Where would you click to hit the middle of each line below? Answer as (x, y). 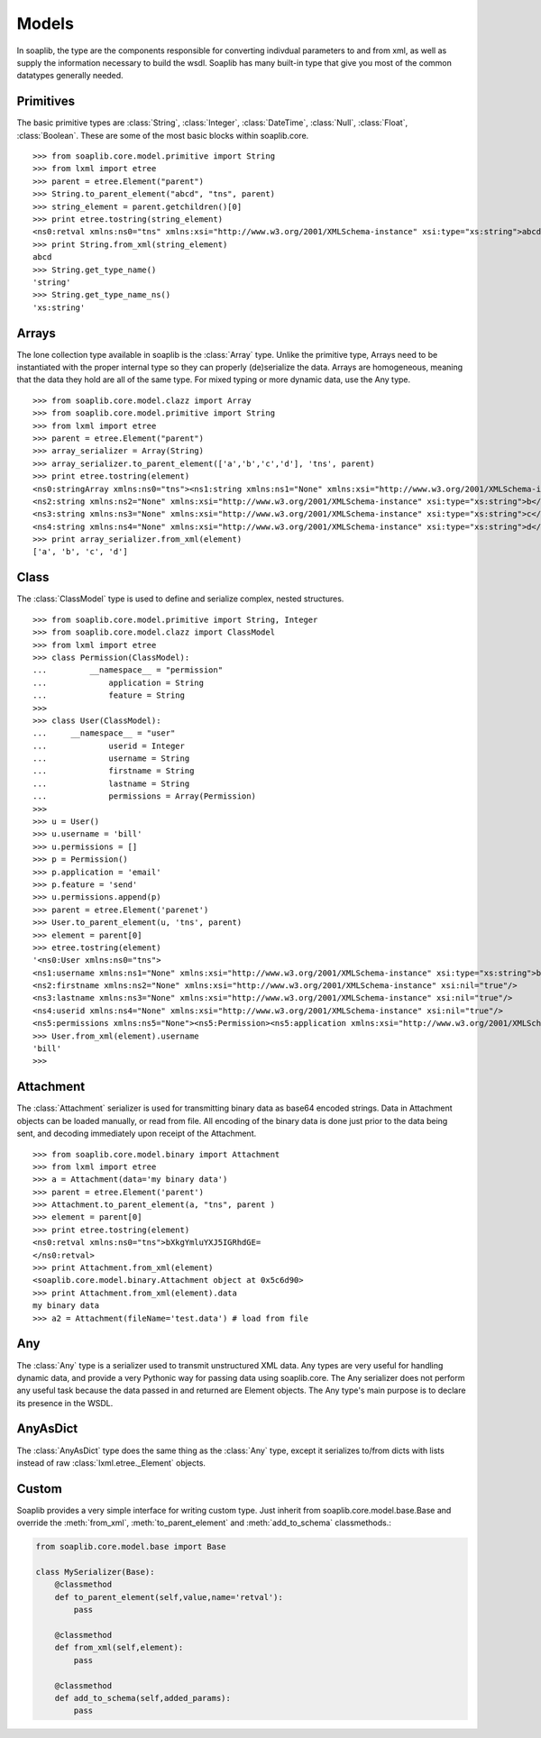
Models (45, 23)
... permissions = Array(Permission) (145, 796)
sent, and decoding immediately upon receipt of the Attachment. (137, 1134)
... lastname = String (111, 783)
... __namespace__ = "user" (104, 733)
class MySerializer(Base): (95, 1572)
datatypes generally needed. (70, 76)
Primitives (46, 101)
